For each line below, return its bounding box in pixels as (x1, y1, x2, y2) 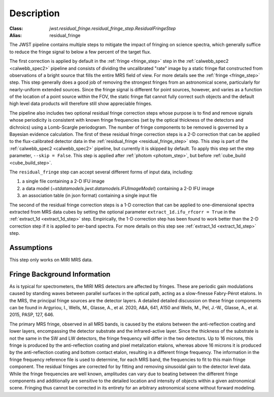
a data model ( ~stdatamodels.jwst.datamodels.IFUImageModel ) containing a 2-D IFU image (22, 185, 215, 191)
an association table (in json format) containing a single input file (22, 193, 157, 199)
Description (9, 8, 60, 19)
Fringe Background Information (9, 270, 111, 278)
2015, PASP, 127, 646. (9, 312, 54, 318)
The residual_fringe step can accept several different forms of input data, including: (9, 169, 193, 175)
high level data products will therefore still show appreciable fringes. (9, 100, 152, 106)
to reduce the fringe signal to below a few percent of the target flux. (9, 49, 152, 55)
